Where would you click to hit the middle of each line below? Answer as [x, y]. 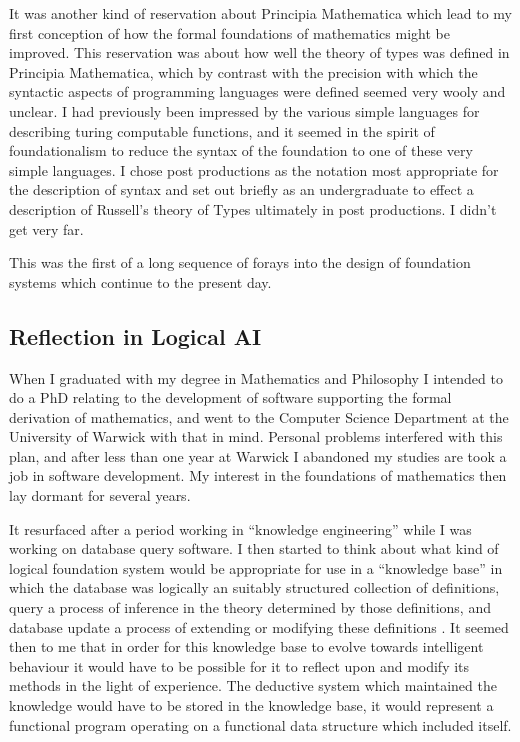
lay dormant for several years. [100, 495]
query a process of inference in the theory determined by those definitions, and [250, 607]
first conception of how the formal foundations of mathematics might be [229, 32]
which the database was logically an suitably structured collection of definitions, [254, 587]
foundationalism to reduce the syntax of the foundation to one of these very [241, 150]
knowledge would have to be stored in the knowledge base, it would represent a [251, 705]
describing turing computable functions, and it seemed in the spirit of [222, 130]
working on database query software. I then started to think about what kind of [254, 548]
